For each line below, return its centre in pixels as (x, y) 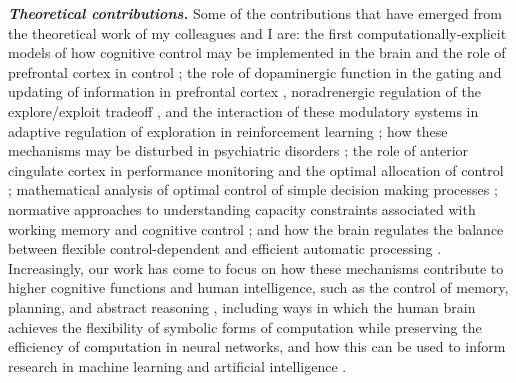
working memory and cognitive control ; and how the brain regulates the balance (256, 228)
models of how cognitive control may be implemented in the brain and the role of (257, 52)
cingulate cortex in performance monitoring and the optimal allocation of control (256, 169)
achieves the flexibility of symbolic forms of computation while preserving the (245, 326)
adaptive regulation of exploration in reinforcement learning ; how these (228, 130)
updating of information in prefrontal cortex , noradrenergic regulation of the (244, 91)
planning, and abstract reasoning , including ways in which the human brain (242, 306)
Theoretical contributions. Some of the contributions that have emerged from (255, 13)
